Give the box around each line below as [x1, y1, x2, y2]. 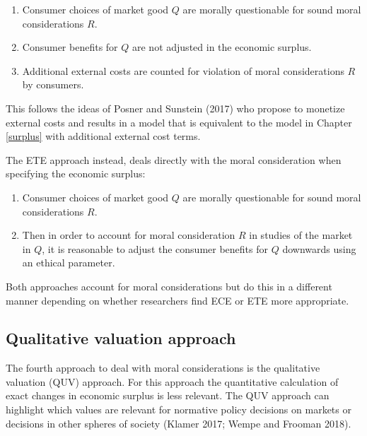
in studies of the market [249, 228, 353, 242]
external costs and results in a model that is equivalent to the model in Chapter [6, 114, 352, 129]
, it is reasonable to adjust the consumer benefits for [42, 241, 268, 256]
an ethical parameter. [22, 255, 115, 270]
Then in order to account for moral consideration [22, 228, 235, 242]
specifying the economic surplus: [6, 166, 146, 181]
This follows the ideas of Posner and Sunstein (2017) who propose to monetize [6, 100, 345, 115]
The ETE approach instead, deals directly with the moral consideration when [6, 152, 342, 167]
